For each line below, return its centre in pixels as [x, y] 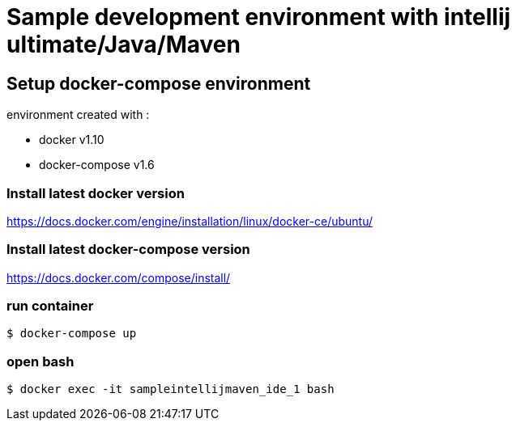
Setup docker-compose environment [159, 83]
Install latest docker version [96, 193]
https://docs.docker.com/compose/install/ [119, 277]
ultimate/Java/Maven [124, 44]
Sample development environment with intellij [259, 17]
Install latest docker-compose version [128, 249]
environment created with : [78, 115]
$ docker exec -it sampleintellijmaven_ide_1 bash [171, 389]
